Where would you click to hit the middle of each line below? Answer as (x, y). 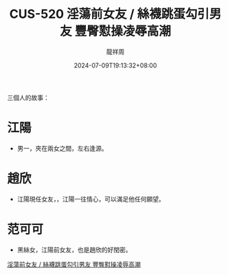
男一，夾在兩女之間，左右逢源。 (62, 148)
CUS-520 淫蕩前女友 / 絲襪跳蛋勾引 (109, 14)
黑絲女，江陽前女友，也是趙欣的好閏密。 (74, 250)
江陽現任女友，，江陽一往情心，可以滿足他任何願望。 (91, 199)
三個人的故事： (28, 98)
